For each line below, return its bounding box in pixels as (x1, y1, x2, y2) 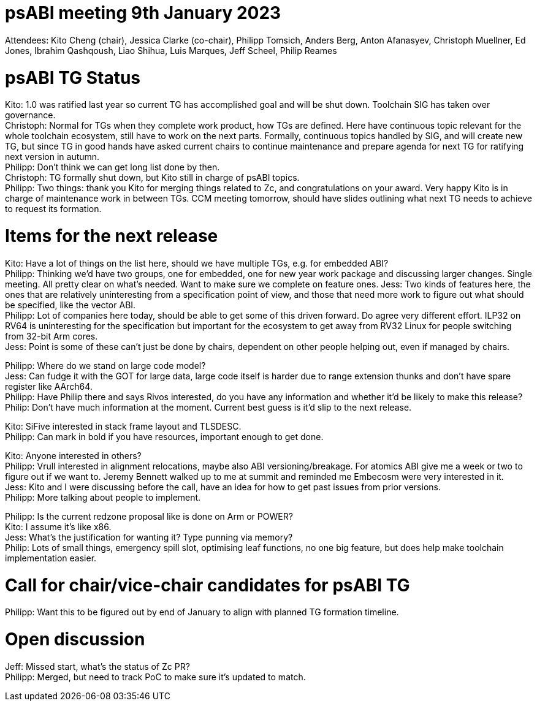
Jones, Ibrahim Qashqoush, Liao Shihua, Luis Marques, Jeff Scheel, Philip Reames (5, 45, 337, 56)
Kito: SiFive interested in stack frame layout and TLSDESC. (5, 420, 242, 431)
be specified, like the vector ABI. (5, 299, 136, 310)
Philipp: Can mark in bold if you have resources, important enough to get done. (5, 431, 324, 442)
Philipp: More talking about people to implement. (5, 492, 201, 503)
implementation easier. (5, 552, 97, 563)
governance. (5, 110, 56, 121)
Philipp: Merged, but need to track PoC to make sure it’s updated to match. (5, 671, 306, 682)
